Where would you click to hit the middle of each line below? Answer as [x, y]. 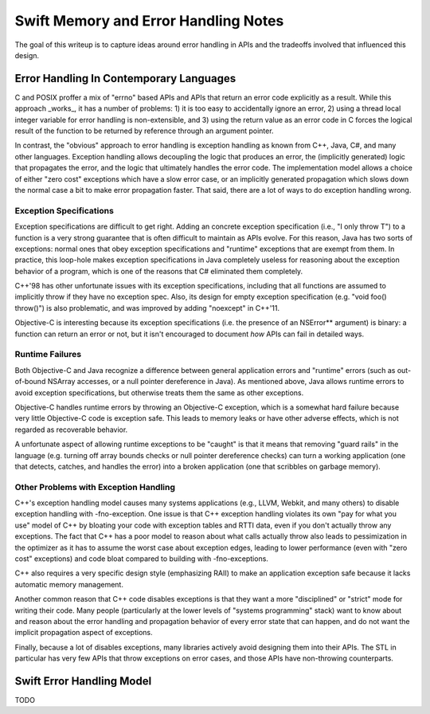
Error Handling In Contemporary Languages [125, 78]
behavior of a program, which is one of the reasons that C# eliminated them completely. [159, 271]
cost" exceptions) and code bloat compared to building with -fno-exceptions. [141, 559]
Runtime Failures [48, 355]
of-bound [30, 382]
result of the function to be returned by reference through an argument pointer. [144, 131]
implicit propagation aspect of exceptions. [84, 633]
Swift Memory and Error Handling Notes [149, 21]
